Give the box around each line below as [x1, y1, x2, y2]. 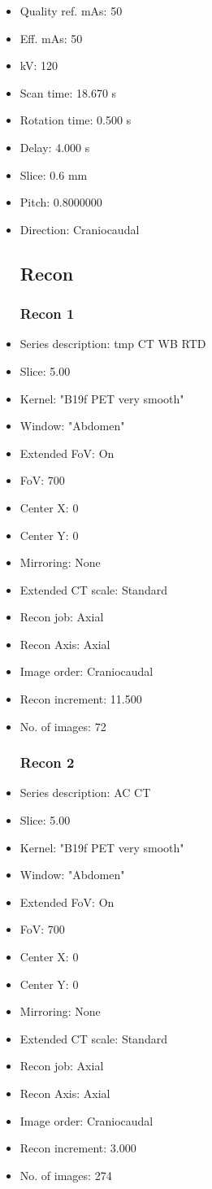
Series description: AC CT [19, 784, 151, 801]
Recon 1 [19, 303, 75, 324]
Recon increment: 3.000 [19, 1139, 136, 1156]
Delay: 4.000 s [19, 138, 90, 155]
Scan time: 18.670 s [19, 84, 117, 101]
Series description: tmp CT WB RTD [19, 335, 206, 352]
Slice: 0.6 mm [19, 166, 88, 183]
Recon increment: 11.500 [19, 690, 142, 708]
